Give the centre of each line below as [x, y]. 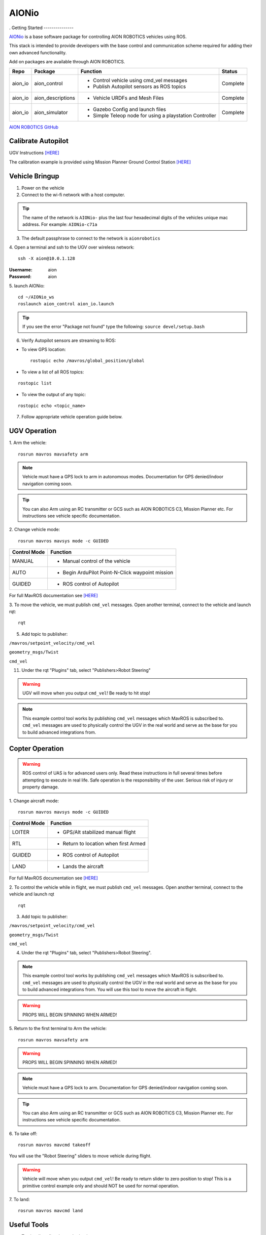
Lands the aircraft [83, 866]
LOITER [21, 832]
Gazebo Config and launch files [129, 109]
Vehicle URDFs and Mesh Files [129, 98]
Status [230, 71]
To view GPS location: [44, 349]
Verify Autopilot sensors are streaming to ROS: [69, 340]
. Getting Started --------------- [41, 28]
